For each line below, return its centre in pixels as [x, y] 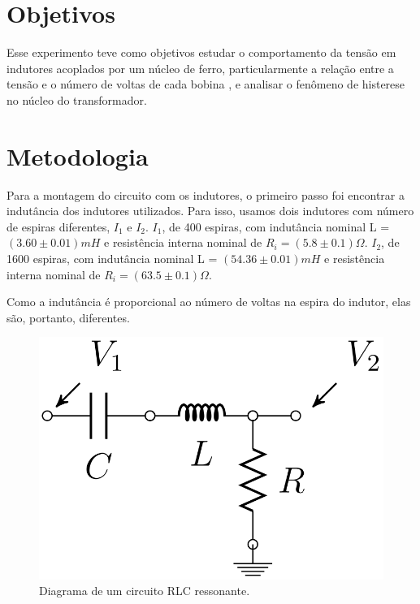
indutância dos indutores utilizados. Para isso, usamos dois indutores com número [210, 211]
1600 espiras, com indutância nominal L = [112, 258]
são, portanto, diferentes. [68, 317]
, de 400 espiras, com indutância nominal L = [276, 226]
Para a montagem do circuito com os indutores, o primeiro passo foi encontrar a [206, 194]
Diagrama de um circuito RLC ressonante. [145, 591]
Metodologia [78, 155]
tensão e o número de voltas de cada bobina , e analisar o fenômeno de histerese [206, 84]
